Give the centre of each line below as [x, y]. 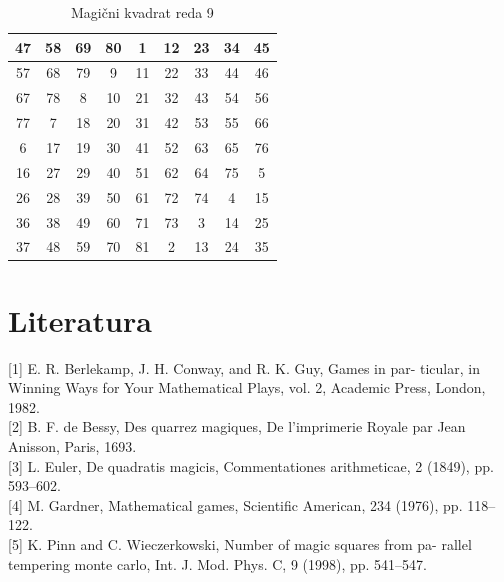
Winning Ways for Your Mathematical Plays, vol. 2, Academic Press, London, [247, 387]
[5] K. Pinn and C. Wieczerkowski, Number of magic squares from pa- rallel [240, 543]
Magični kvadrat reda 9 [142, 12]
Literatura [80, 319]
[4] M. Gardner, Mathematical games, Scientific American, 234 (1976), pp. [235, 504]
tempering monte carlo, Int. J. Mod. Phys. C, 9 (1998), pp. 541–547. [218, 563]
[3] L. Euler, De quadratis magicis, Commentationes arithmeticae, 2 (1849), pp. [251, 465]
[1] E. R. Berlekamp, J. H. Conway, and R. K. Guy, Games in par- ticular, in [244, 367]
